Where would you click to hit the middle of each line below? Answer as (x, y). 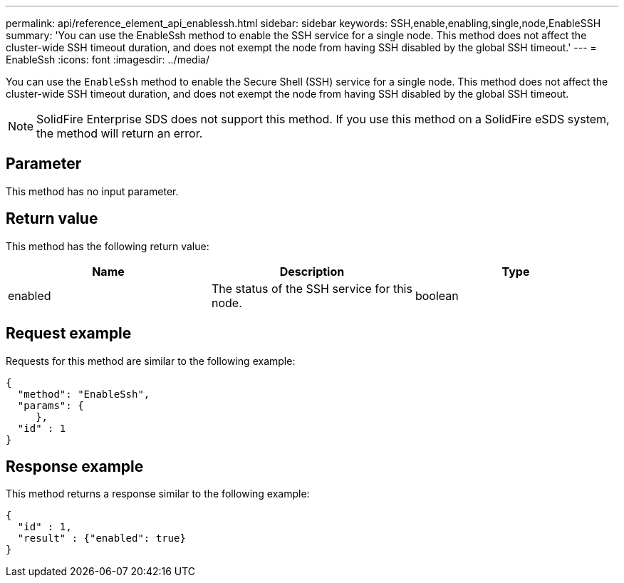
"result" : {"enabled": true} (102, 538)
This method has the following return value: (108, 246)
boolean (437, 295)
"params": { (51, 405)
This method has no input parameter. (92, 191)
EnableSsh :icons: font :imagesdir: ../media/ (108, 60)
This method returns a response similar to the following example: (158, 494)
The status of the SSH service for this (312, 288)
